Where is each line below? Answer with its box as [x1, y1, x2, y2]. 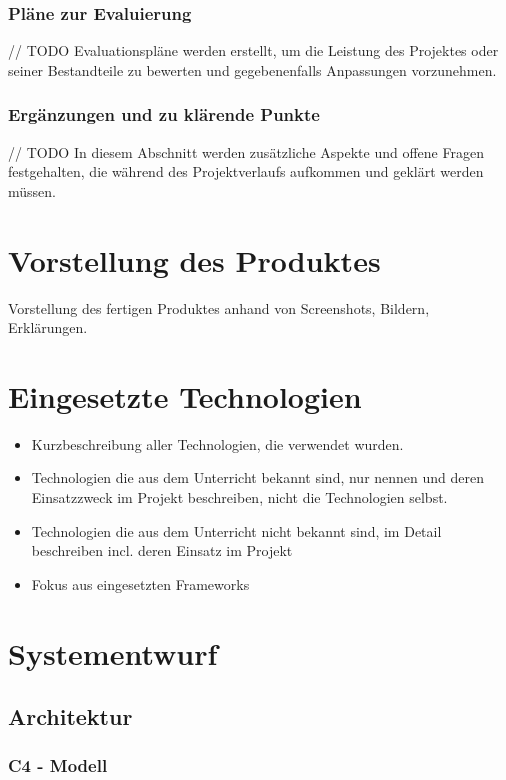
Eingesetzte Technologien [8, 375, 362, 416]
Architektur [8, 701, 133, 732]
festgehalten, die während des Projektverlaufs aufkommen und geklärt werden [8, 161, 484, 182]
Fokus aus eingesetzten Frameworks [31, 573, 250, 594]
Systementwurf [8, 632, 218, 673]
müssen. [8, 180, 56, 201]
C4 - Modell [8, 753, 108, 778]
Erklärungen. [8, 317, 88, 338]
